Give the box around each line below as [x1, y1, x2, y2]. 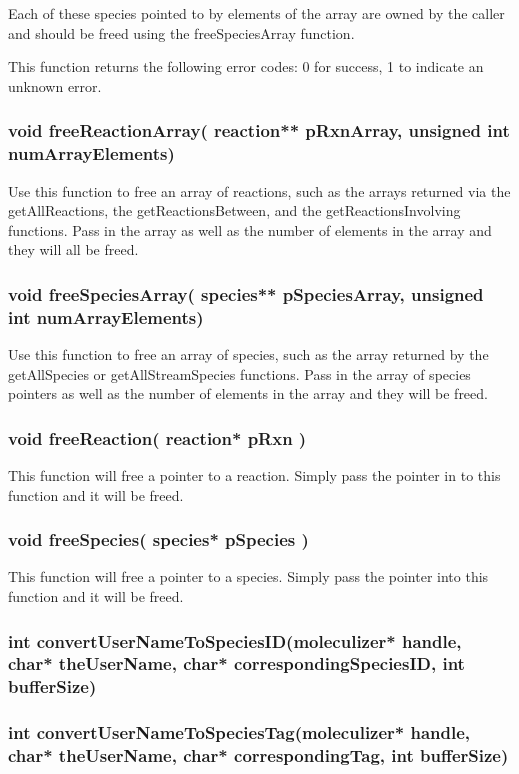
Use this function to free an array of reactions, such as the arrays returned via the [8, 180, 511, 201]
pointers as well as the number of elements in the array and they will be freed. [8, 383, 488, 404]
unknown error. [8, 75, 102, 96]
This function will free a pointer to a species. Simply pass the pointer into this [8, 566, 489, 587]
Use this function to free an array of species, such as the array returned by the [8, 344, 489, 365]
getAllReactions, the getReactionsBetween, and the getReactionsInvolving [8, 200, 461, 221]
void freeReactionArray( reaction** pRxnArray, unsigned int [8, 118, 510, 143]
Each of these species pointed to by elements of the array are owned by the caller [8, 3, 505, 23]
